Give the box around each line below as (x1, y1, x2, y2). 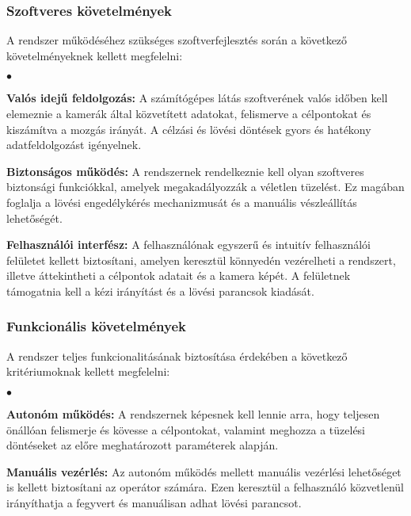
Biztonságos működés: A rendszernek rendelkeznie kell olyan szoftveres (6, 162, 364, 179)
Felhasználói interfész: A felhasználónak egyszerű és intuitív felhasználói (6, 236, 371, 253)
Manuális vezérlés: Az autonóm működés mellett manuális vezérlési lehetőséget (6, 463, 401, 480)
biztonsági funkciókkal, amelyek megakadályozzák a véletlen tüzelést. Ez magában (6, 178, 405, 195)
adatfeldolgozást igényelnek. (6, 136, 142, 153)
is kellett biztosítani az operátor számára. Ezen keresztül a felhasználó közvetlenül (6, 479, 404, 495)
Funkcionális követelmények (6, 316, 186, 336)
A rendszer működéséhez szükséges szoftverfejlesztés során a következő (6, 32, 348, 48)
